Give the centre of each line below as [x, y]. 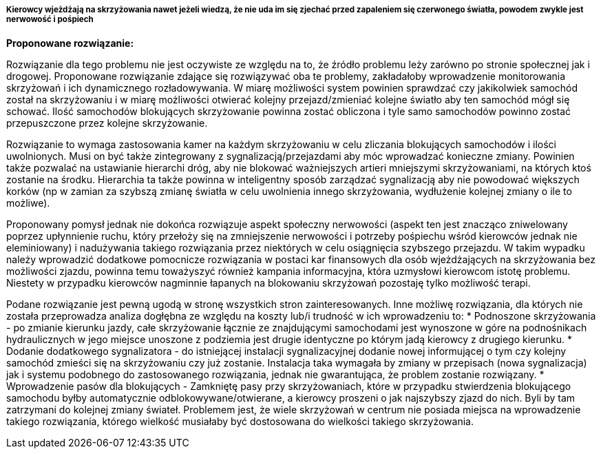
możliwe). [28, 203]
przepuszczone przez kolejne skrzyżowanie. [107, 123]
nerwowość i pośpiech [50, 19]
